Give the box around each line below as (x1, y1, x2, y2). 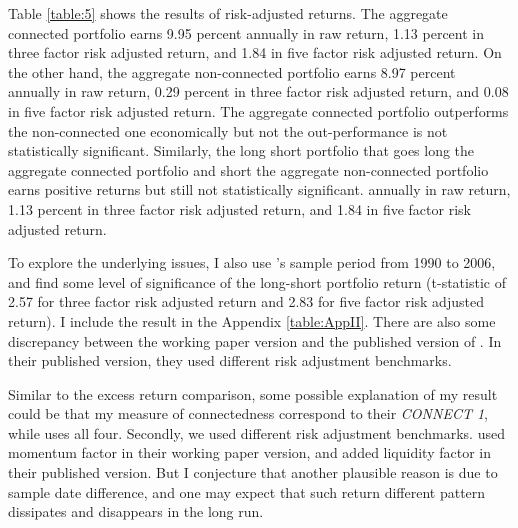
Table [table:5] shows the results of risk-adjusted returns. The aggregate (8, 3, 448, 23)
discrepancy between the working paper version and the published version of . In (8, 330, 502, 351)
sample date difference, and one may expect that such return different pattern (8, 481, 486, 502)
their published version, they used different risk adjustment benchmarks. (8, 350, 452, 371)
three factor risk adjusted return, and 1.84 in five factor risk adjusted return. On (8, 42, 502, 63)
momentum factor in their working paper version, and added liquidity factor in (8, 442, 491, 463)
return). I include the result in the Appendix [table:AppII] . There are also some (8, 310, 496, 331)
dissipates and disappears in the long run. (8, 501, 264, 522)
